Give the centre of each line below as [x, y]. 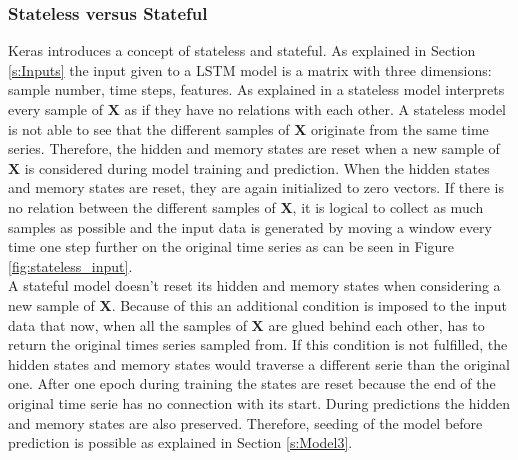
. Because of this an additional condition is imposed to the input [309, 304]
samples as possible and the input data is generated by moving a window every [250, 226]
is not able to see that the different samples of [149, 128]
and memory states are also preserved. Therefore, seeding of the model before [245, 422]
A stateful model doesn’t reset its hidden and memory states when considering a [254, 285]
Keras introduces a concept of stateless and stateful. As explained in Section [242, 50]
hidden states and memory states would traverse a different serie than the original [259, 363]
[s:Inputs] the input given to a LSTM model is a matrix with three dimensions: [250, 69]
